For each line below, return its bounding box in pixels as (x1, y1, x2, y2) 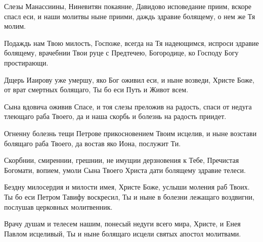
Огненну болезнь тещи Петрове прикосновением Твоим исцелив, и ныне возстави (4, 128, 257, 138)
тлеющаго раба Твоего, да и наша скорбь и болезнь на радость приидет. (4, 111, 227, 122)
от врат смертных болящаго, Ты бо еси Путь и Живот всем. (4, 84, 189, 95)
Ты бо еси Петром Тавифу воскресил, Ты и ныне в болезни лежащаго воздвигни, (4, 191, 254, 202)
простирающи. (4, 57, 49, 68)
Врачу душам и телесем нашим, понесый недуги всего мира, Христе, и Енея (4, 218, 241, 229)
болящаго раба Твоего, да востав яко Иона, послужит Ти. (4, 138, 181, 148)
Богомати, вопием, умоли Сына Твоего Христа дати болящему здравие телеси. (4, 164, 246, 175)
